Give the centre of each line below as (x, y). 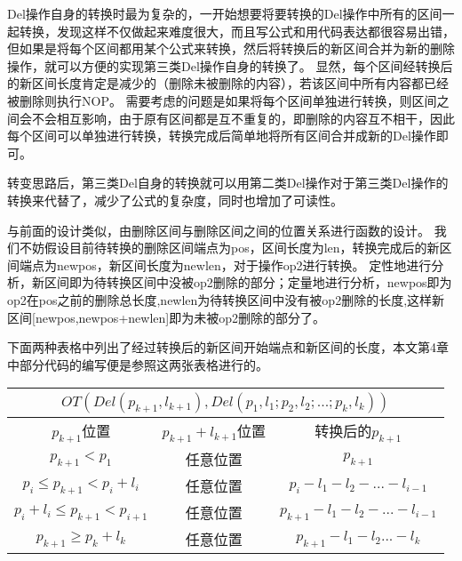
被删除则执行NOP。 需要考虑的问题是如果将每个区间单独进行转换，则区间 (222, 100)
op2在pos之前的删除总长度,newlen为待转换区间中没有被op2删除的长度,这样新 (226, 299)
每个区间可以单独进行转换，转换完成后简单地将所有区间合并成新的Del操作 (222, 136)
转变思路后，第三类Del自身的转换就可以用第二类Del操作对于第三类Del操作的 (228, 183)
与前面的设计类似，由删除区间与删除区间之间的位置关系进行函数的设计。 (219, 230)
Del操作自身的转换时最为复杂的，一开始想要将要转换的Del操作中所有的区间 (225, 13)
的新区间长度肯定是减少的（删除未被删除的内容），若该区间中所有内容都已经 (228, 83)
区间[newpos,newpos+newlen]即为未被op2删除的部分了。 (166, 317)
